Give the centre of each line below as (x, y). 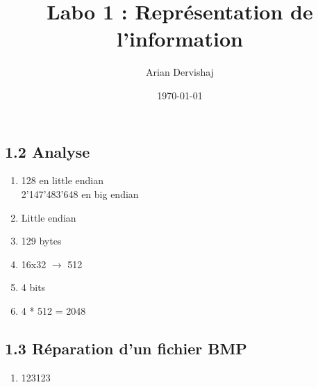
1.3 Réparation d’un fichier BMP (126, 348)
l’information (180, 39)
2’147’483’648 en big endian (80, 193)
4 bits (33, 287)
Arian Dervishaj (180, 72)
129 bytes (41, 241)
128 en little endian (62, 180)
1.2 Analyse (48, 151)
